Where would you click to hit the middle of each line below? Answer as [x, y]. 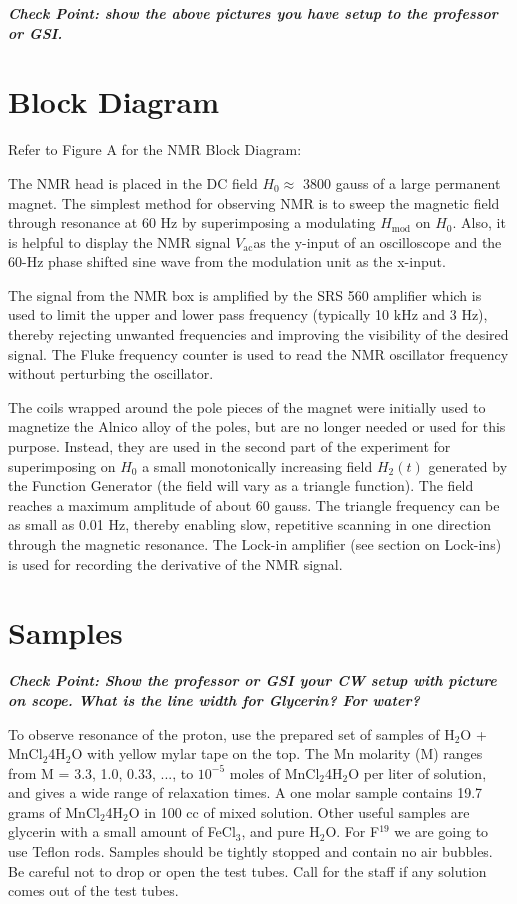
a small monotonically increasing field [257, 465]
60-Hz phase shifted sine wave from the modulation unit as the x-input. [227, 261]
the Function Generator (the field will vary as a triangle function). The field [241, 485]
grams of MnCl [54, 811]
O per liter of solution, [417, 772]
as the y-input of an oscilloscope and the [377, 241]
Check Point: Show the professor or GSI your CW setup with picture [252, 680]
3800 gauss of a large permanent [401, 182]
